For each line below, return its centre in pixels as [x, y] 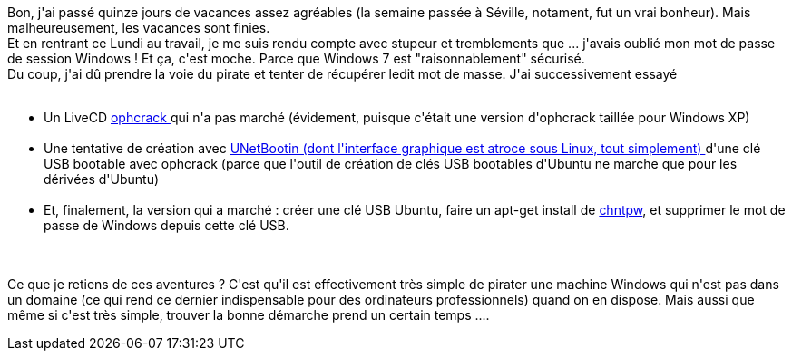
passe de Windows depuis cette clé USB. [166, 225]
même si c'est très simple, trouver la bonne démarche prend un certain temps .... [249, 315]
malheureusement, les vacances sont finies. [139, 28]
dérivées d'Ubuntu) [102, 179]
